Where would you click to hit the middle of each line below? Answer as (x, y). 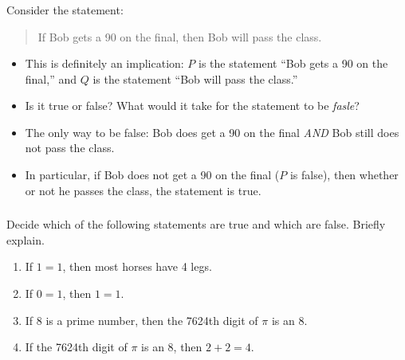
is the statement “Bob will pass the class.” (195, 78)
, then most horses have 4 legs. (137, 266)
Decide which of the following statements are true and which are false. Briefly (196, 224)
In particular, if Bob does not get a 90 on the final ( (152, 175)
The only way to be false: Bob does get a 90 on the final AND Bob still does (212, 132)
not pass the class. (70, 148)
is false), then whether (344, 175)
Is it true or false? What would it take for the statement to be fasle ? (192, 106)
